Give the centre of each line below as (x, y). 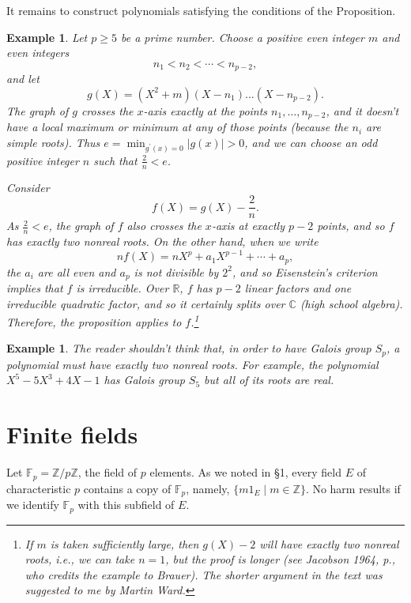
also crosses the (164, 226)
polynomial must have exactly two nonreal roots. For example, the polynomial (192, 364)
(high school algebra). (351, 303)
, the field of (107, 472)
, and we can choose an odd (311, 142)
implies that (35, 288)
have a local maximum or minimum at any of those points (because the (177, 127)
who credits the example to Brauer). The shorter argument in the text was (204, 574)
